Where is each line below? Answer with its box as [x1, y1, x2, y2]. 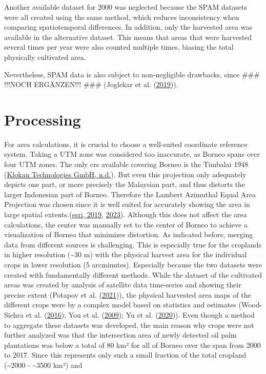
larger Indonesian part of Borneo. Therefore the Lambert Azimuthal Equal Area [4, 189, 256, 199]
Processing [4, 109, 81, 130]
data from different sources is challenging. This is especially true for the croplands [4, 239, 262, 250]
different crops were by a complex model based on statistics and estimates [4, 299, 236, 310]
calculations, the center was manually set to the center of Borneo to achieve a [4, 219, 248, 230]
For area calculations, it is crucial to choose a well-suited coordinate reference [4, 138, 248, 149]
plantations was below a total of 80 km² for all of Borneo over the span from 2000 [4, 339, 261, 350]
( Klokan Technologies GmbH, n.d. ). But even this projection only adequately [4, 169, 247, 179]
